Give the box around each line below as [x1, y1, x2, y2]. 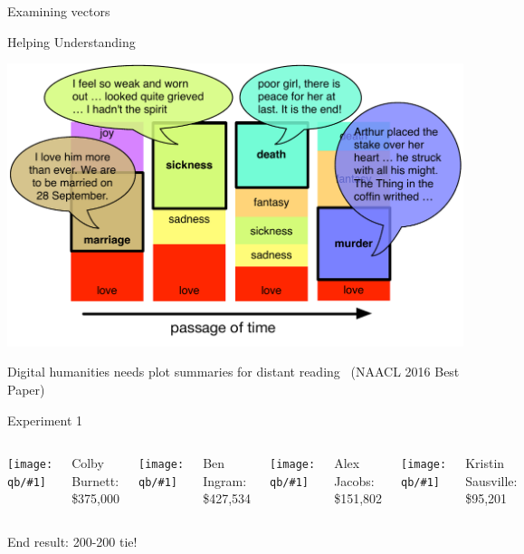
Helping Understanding [7, 32, 136, 51]
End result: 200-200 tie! [7, 531, 138, 550]
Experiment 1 [7, 410, 83, 429]
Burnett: [71, 471, 119, 490]
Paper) [7, 379, 45, 398]
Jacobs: [334, 471, 375, 490]
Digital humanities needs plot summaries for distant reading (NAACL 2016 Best [7, 362, 460, 381]
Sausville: [465, 471, 518, 490]
